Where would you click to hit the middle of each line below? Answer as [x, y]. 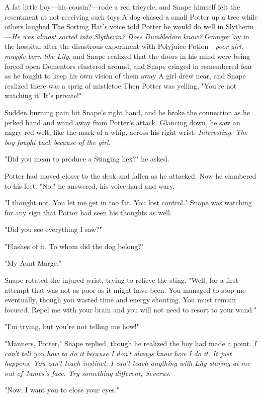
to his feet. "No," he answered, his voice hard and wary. [90, 185]
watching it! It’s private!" [43, 95]
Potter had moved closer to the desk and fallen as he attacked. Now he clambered [130, 175]
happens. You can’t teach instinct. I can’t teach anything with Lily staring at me [127, 363]
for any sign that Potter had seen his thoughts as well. [88, 212]
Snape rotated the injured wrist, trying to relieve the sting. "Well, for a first [121, 280]
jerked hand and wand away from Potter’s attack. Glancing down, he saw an [122, 122]
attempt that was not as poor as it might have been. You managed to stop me [125, 290]
